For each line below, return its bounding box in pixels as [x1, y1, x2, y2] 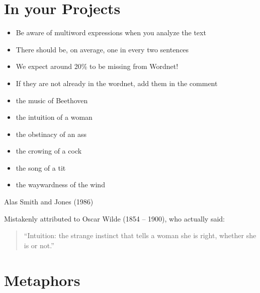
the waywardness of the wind [16, 179, 105, 190]
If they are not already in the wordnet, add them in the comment [16, 78, 218, 88]
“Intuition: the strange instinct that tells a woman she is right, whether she [24, 230, 256, 241]
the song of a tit [16, 162, 66, 173]
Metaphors [4, 269, 80, 290]
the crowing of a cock [16, 145, 82, 156]
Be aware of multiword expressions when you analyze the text [16, 27, 206, 38]
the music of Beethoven [16, 95, 88, 105]
